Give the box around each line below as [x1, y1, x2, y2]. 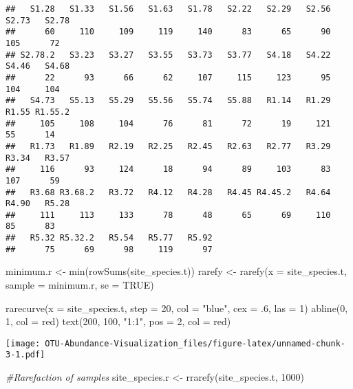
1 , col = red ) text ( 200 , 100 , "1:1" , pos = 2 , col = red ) [6, 314, 231, 329]
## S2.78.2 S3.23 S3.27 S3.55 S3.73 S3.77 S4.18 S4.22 [6, 49, 331, 60]
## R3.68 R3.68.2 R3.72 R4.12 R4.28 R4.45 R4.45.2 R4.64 [6, 187, 331, 197]
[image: [6, 338, 41, 348]
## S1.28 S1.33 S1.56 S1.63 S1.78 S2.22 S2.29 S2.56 [6, 4, 331, 14]
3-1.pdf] [6, 350, 45, 360]
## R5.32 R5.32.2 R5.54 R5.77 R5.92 [6, 233, 213, 243]
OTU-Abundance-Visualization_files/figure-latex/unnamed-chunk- [45, 338, 345, 348]
